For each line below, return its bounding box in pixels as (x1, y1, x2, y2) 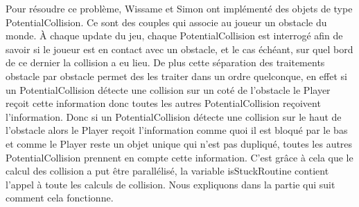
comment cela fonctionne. (6, 190, 114, 205)
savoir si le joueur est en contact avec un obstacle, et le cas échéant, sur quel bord (6, 41, 353, 56)
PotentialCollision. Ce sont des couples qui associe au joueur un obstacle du (6, 14, 327, 29)
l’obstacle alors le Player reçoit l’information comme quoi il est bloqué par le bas (6, 123, 348, 137)
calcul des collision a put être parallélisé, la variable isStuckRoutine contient (6, 164, 329, 178)
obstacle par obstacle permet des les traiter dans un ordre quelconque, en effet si (6, 68, 347, 83)
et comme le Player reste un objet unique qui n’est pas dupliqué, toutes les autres (6, 136, 353, 150)
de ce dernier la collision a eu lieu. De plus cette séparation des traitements (6, 55, 325, 70)
